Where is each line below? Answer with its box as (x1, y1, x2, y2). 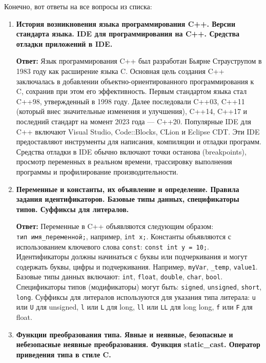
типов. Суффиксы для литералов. (16, 203, 129, 214)
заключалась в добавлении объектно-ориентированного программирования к (16, 75, 254, 86)
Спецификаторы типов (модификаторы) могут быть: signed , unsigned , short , (16, 281, 262, 292)
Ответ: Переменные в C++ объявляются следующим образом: (16, 221, 214, 232)
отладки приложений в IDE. (16, 38, 113, 49)
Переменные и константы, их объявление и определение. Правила (16, 183, 239, 194)
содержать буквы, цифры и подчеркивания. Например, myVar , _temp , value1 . (16, 261, 258, 272)
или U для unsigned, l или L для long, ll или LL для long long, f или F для (16, 301, 253, 312)
